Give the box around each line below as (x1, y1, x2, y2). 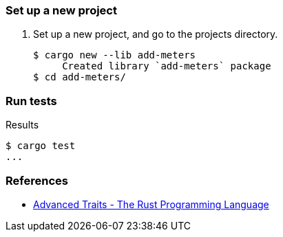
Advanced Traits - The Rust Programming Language (33, 198, 269, 210)
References (6, 173, 68, 188)
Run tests (6, 93, 57, 108)
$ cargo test (6, 140, 76, 152)
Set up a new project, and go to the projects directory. (33, 28, 278, 41)
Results (6, 119, 39, 131)
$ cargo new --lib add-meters (33, 49, 196, 61)
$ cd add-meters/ (33, 71, 126, 83)
